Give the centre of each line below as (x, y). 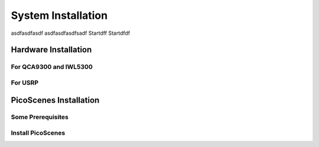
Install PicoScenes (38, 133)
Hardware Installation (51, 50)
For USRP (25, 83)
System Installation (59, 15)
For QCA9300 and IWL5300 (52, 67)
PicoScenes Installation (55, 100)
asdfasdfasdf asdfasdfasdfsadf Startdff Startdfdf (70, 33)
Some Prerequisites (40, 117)
